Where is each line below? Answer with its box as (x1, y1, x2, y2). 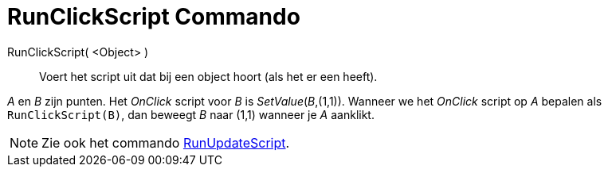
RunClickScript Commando (7, 3, 300, 30)
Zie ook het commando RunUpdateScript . (41, 134, 290, 151)
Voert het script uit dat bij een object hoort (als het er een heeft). (39, 69, 378, 83)
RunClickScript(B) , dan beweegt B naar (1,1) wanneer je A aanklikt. (7, 107, 375, 121)
